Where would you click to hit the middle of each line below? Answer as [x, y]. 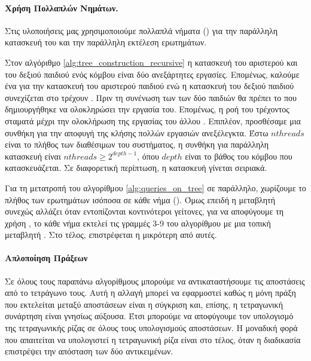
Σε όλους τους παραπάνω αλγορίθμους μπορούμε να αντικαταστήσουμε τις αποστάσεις [155, 281]
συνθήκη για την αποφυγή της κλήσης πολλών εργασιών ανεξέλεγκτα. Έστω [137, 132]
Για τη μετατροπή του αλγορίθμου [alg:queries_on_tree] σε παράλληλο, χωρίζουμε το [155, 187]
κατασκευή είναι [33, 156]
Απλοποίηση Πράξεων [46, 258]
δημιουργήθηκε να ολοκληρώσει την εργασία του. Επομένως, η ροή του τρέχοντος [147, 109]
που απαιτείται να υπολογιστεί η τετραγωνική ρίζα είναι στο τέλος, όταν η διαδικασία [153, 339]
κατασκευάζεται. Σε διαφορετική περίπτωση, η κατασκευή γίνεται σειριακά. [136, 168]
